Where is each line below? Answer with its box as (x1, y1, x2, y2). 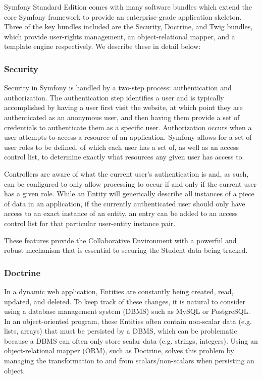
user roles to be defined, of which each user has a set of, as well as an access (4, 141, 239, 152)
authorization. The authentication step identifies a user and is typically (4, 92, 224, 102)
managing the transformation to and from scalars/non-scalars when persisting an (4, 355, 254, 366)
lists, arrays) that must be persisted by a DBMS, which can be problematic (4, 326, 237, 336)
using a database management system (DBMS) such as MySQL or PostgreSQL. (4, 306, 250, 316)
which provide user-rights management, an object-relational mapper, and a (4, 31, 235, 41)
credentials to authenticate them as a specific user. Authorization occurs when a (4, 122, 252, 132)
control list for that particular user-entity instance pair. (4, 218, 176, 228)
